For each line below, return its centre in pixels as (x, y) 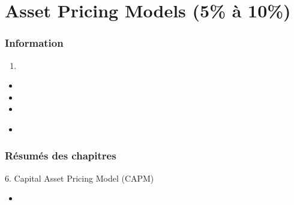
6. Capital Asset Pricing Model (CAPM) (79, 178)
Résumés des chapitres (61, 156)
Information (34, 43)
